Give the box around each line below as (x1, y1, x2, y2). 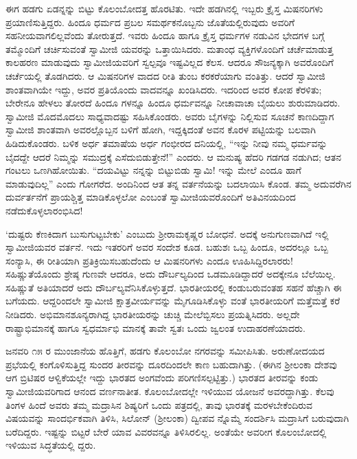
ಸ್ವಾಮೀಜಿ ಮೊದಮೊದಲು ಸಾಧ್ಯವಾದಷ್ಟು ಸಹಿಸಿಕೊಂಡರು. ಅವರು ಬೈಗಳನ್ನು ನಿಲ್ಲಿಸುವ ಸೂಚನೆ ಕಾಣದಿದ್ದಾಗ (5, 109, 334, 123)
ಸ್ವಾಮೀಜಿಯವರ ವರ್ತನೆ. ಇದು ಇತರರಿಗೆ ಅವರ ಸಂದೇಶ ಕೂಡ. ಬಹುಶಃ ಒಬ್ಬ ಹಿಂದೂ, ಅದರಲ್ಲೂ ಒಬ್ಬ (5, 240, 328, 254)
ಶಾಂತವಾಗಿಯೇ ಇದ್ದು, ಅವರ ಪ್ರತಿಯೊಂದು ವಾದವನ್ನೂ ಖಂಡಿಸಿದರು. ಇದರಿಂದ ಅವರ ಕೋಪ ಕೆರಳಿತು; (5, 82, 322, 96)
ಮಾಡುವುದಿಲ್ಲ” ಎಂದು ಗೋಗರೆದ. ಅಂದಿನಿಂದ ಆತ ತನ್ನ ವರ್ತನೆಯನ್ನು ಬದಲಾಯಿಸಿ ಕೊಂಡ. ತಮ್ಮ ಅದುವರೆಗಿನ (5, 176, 352, 190)
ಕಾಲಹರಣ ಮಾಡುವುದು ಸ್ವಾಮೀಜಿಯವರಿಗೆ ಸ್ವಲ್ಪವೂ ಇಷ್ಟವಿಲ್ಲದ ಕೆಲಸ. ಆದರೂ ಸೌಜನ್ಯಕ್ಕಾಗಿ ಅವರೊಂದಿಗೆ (5, 55, 334, 69)
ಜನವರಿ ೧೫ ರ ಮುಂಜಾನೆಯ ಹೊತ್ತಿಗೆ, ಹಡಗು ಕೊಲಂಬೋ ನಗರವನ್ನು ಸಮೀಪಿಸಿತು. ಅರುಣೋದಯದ (5, 344, 325, 358)
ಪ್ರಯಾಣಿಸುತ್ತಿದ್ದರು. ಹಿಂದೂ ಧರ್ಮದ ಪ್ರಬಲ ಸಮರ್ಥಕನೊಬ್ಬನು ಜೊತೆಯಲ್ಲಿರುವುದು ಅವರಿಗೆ (5, 14, 295, 29)
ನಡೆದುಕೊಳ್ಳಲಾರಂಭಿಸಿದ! (5, 203, 83, 217)
